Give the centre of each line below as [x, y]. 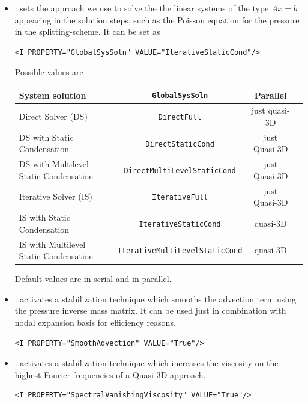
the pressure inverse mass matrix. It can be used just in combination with [150, 311]
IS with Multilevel [52, 244]
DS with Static [46, 137]
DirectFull [180, 118]
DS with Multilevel [54, 164]
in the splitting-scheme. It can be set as [87, 32]
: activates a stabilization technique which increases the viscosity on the [146, 363]
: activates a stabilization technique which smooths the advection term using [156, 298]
